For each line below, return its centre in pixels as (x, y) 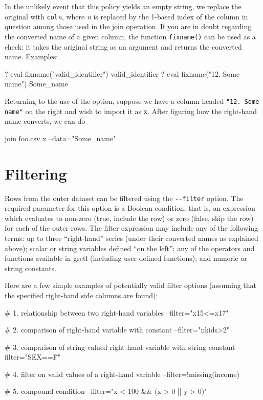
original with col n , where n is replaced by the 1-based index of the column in (126, 16)
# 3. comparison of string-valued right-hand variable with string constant (120, 347)
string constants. (30, 268)
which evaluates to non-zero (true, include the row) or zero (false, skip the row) (129, 218)
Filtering (36, 173)
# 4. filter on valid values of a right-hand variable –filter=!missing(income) (122, 374)
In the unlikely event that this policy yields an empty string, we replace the (123, 6)
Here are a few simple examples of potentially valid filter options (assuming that (131, 285)
